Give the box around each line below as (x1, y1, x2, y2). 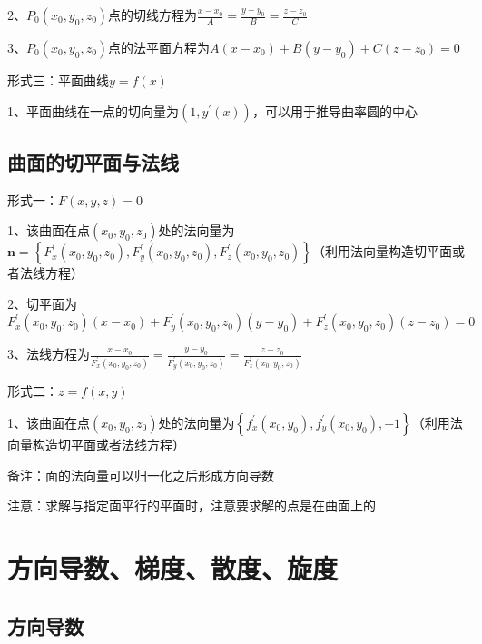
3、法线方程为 (7, 344, 90, 363)
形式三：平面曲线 (7, 71, 109, 89)
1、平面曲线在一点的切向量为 (7, 101, 179, 120)
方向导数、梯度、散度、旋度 (7, 549, 339, 586)
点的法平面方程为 (108, 38, 211, 56)
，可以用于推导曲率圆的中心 (251, 101, 418, 120)
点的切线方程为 (108, 5, 198, 24)
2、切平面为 (7, 293, 77, 312)
